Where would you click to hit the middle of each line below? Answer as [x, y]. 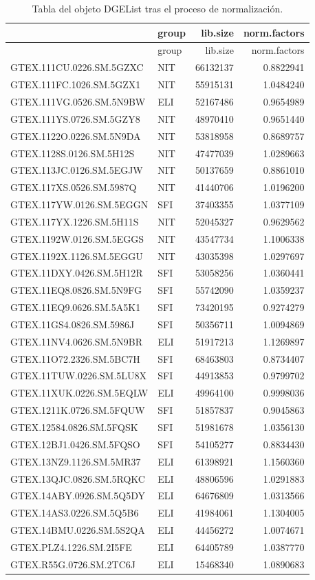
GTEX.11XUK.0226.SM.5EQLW [79, 393]
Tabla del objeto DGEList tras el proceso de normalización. [157, 8]
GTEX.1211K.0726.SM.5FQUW [78, 410]
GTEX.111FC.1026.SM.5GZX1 [76, 84]
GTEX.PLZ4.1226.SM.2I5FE [71, 547]
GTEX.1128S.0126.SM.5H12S [73, 153]
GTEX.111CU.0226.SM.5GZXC [77, 67]
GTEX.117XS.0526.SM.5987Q [74, 187]
